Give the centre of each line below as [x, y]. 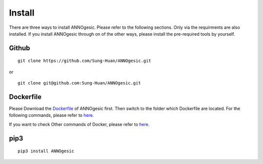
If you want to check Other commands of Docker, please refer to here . [79, 124]
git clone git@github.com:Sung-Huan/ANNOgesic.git [79, 83]
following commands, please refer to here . [52, 115]
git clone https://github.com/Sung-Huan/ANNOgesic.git [85, 61]
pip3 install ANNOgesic [46, 151]
